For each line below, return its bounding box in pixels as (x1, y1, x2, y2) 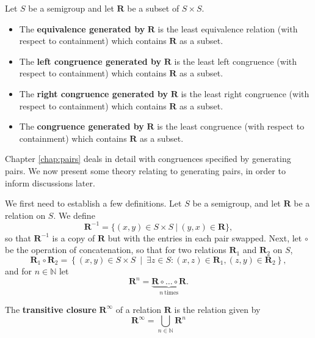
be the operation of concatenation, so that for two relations (5, 243, 226, 256)
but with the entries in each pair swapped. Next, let (107, 231, 302, 244)
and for (5, 265, 32, 277)
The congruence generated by (19, 120, 144, 133)
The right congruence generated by (19, 87, 168, 100)
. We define (53, 208, 95, 221)
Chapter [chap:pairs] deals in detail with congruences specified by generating (5, 152, 291, 165)
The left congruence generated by (19, 54, 162, 67)
